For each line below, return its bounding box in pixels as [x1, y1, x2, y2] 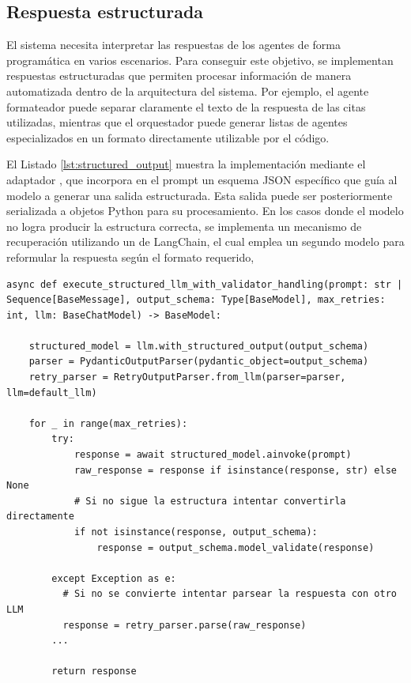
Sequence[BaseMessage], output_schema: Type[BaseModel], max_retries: [6, 294, 386, 306]
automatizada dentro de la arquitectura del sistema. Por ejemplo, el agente [6, 82, 369, 99]
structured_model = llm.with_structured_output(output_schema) [28, 340, 369, 352]
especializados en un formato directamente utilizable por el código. [6, 129, 330, 145]
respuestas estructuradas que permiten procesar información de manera [6, 67, 352, 84]
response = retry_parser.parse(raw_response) [62, 619, 307, 631]
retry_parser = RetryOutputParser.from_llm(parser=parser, [28, 372, 346, 383]
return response [51, 666, 137, 677]
